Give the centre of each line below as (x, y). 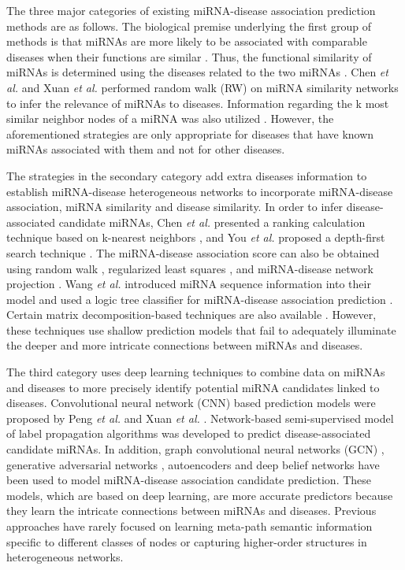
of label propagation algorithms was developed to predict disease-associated (189, 433)
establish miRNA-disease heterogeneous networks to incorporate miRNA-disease (200, 191)
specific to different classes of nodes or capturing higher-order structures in (187, 541)
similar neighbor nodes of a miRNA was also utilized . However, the (170, 118)
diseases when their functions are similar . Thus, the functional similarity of (189, 56)
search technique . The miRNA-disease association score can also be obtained (193, 252)
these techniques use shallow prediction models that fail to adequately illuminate (201, 329)
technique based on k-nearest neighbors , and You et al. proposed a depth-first (196, 237)
